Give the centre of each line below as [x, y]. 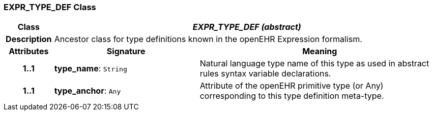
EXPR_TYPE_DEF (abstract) [247, 27]
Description [29, 39]
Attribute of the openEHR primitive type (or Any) [292, 86]
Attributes [29, 51]
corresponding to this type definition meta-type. [292, 96]
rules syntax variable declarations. [265, 74]
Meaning [320, 51]
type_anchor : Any [88, 91]
